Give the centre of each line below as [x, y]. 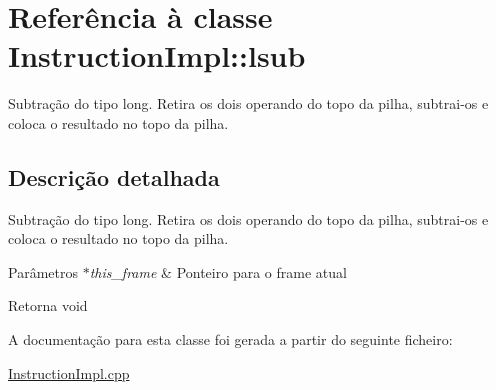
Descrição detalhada [114, 176]
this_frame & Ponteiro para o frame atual [218, 271]
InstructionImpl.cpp [69, 372]
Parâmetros [43, 271]
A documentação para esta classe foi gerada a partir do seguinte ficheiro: [230, 339]
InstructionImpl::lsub [157, 55]
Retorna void [48, 305]
